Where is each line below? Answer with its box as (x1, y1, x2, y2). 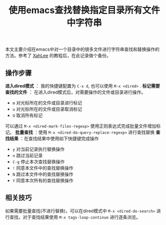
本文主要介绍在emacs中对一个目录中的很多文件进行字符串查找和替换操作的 (5, 46, 159, 53)
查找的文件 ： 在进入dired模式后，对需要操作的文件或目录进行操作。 (5, 89, 146, 95)
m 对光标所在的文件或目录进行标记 (12, 100, 82, 106)
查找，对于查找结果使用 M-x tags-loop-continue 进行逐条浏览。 (9, 214, 141, 220)
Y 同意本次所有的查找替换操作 (12, 177, 74, 183)
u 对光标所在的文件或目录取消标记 (12, 106, 82, 112)
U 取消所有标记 (12, 112, 43, 118)
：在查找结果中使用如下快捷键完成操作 (19, 136, 99, 141)
